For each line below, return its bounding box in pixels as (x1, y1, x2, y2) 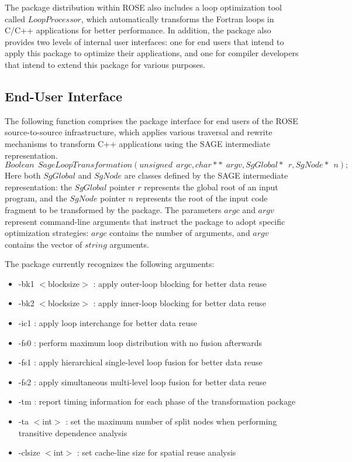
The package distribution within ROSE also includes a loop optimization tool (5, 1, 282, 13)
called (5, 12, 25, 25)
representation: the (5, 180, 72, 193)
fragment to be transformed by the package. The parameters (5, 203, 222, 215)
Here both (5, 169, 41, 182)
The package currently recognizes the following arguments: (5, 258, 215, 270)
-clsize (18, 446, 40, 458)
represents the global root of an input (144, 180, 278, 193)
